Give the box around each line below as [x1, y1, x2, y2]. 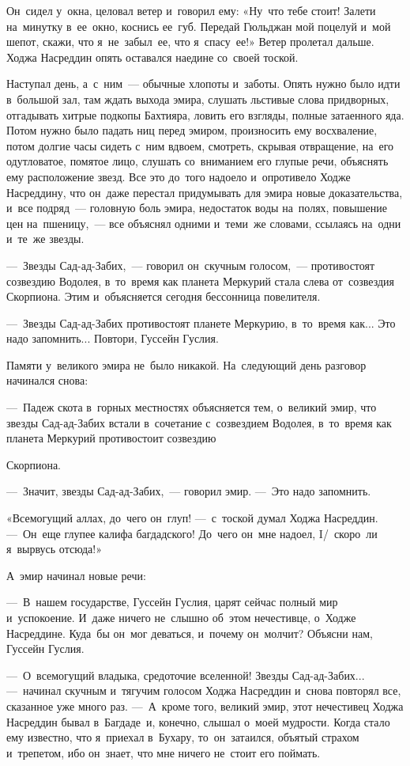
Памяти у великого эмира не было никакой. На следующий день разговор [6, 356, 367, 373]
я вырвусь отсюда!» [6, 540, 102, 557]
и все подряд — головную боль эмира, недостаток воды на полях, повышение [6, 199, 387, 216]
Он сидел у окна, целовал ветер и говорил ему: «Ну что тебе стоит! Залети [6, 2, 376, 18]
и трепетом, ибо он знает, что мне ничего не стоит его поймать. [6, 744, 321, 760]
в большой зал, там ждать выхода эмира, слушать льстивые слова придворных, [6, 90, 389, 107]
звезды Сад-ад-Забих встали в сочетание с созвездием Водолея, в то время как [6, 414, 392, 430]
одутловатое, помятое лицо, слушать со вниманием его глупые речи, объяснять [6, 153, 389, 169]
